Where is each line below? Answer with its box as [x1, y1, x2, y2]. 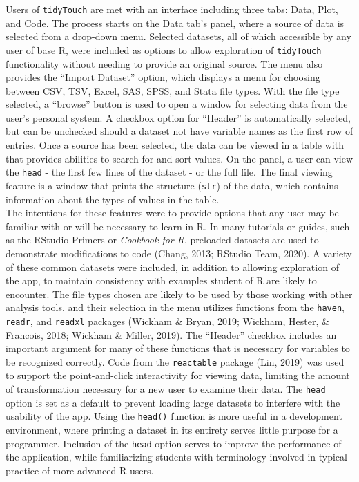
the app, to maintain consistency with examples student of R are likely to [6, 273, 317, 288]
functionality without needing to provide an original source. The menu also [6, 56, 323, 71]
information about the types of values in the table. [6, 192, 220, 206]
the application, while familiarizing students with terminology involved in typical [6, 449, 347, 464]
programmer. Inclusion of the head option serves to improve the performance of [6, 436, 342, 450]
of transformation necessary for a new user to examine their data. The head [6, 382, 326, 396]
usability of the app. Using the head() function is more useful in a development [6, 409, 342, 423]
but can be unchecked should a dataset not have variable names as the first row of [6, 124, 353, 138]
